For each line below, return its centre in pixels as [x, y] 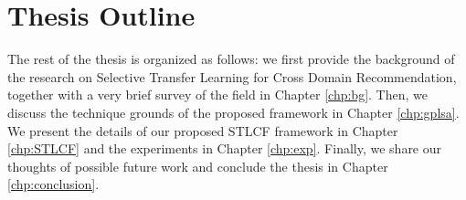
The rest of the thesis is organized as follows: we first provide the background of [231, 59]
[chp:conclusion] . [53, 184]
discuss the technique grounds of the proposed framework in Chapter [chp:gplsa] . [233, 112]
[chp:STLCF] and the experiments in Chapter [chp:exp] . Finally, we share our [225, 148]
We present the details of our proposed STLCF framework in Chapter [203, 130]
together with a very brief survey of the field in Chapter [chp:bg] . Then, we [217, 95]
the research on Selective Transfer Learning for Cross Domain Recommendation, [232, 76]
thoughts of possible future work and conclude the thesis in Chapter [198, 166]
